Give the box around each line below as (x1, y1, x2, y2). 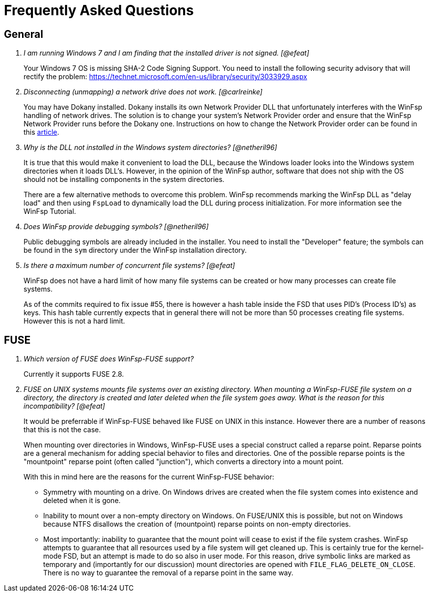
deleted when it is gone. (43, 496, 121, 505)
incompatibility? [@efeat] (24, 402, 105, 411)
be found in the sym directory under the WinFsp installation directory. (24, 246, 247, 255)
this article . (24, 128, 59, 137)
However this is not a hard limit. (24, 317, 125, 326)
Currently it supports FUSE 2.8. (24, 370, 124, 379)
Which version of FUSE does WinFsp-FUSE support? (24, 355, 194, 363)
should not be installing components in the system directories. (24, 175, 225, 184)
